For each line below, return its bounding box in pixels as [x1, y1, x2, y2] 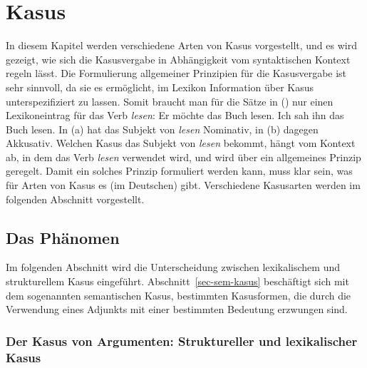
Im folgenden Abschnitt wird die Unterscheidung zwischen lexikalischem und [6, 260, 340, 275]
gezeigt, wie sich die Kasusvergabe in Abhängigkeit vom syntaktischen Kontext [6, 51, 351, 66]
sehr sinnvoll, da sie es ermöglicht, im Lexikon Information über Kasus [6, 79, 314, 94]
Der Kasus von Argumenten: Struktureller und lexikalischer [6, 332, 358, 349]
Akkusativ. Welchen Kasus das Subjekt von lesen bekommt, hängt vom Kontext [6, 136, 356, 150]
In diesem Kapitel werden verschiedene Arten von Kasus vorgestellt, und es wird [6, 38, 357, 53]
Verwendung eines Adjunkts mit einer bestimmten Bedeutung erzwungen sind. [6, 302, 348, 317]
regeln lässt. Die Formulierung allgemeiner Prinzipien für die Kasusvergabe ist [6, 66, 347, 81]
